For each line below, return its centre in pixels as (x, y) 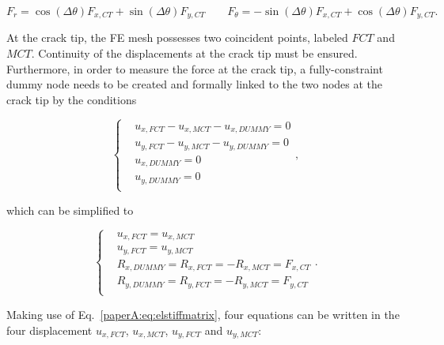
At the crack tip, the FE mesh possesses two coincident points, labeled (177, 37)
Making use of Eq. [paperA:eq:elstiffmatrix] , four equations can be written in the (203, 314)
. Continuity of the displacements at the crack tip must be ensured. (194, 53)
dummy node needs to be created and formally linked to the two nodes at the (195, 84)
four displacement (49, 330)
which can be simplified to (70, 210)
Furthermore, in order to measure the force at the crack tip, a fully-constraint (195, 68)
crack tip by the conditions (72, 99)
